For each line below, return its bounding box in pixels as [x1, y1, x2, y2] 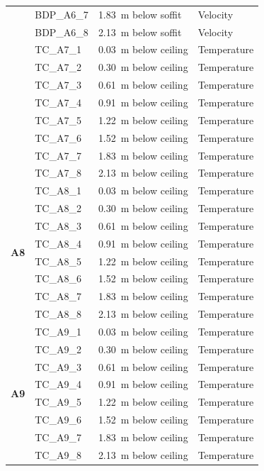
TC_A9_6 [35, 412, 81, 427]
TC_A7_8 [35, 165, 81, 180]
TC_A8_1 [35, 183, 81, 198]
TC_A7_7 [35, 148, 81, 162]
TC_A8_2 [35, 201, 81, 216]
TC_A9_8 [35, 447, 81, 462]
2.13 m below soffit [98, 24, 182, 39]
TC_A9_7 [35, 430, 81, 444]
